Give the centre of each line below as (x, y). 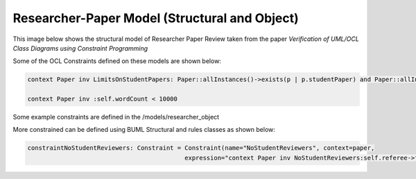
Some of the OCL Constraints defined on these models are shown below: (117, 61)
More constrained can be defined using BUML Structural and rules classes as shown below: (144, 130)
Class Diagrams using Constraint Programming (80, 48)
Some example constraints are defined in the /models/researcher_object (116, 117)
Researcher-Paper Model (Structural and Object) (156, 18)
